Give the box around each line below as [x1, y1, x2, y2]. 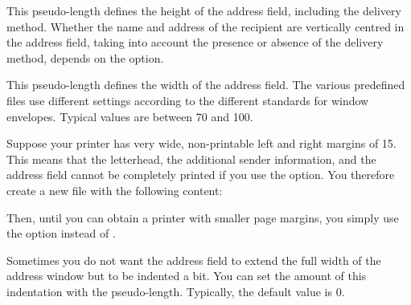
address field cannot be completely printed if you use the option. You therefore [6, 166, 395, 183]
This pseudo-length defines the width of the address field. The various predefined [6, 76, 405, 93]
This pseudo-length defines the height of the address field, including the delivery [6, 2, 401, 18]
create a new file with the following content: [6, 181, 223, 198]
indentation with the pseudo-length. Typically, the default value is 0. [6, 283, 345, 299]
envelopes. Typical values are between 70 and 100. [6, 108, 253, 124]
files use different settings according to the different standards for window [6, 91, 369, 108]
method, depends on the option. [6, 49, 164, 66]
